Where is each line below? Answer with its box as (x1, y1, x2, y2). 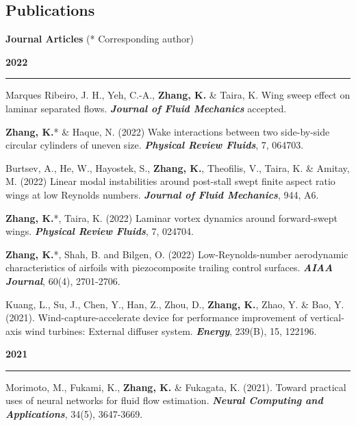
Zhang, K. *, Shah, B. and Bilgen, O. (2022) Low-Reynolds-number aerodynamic (5, 247, 348, 261)
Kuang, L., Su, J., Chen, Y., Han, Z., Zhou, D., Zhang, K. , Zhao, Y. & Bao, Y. (5, 297, 344, 311)
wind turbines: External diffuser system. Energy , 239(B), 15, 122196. (25, 323, 317, 338)
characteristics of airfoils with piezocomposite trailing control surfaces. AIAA (5, 260, 333, 275)
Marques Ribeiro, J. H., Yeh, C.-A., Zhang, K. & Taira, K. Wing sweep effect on (5, 88, 351, 102)
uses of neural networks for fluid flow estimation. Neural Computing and (5, 393, 323, 408)
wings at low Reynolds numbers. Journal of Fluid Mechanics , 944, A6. (5, 187, 319, 201)
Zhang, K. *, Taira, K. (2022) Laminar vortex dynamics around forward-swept (5, 210, 338, 225)
